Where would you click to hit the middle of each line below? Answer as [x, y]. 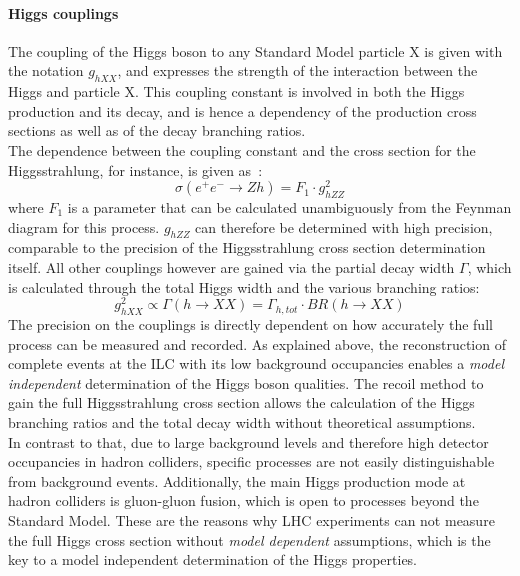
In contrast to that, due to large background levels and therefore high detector [248, 441]
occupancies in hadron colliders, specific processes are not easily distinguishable [251, 461]
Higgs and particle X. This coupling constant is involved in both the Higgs [236, 91]
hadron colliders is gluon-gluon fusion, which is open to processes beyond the [243, 500]
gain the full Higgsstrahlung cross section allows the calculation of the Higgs [241, 402]
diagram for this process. [84, 226]
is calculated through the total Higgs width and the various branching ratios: [244, 286]
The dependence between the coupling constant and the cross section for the [242, 149]
